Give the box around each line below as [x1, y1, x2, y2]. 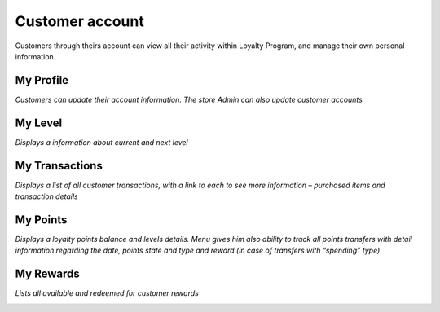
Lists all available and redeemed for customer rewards [15, 288, 199, 298]
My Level [15, 116, 63, 130]
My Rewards [15, 267, 81, 281]
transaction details [15, 191, 78, 201]
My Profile [15, 73, 69, 87]
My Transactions [15, 159, 103, 173]
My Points [15, 213, 68, 226]
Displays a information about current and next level [15, 137, 188, 147]
